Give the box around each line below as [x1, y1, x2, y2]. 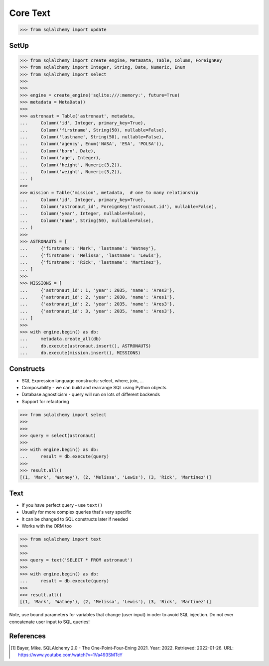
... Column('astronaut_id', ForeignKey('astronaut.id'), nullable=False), [19, 204, 217, 209]
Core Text [9, 7, 51, 18]
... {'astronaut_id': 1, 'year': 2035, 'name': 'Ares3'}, [19, 287, 175, 293]
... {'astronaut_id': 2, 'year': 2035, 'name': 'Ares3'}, [19, 301, 175, 307]
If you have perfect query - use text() [21, 502, 103, 508]
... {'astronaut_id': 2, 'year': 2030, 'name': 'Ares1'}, [19, 294, 175, 300]
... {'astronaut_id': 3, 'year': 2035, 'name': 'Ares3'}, [19, 308, 175, 314]
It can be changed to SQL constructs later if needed [21, 516, 128, 522]
